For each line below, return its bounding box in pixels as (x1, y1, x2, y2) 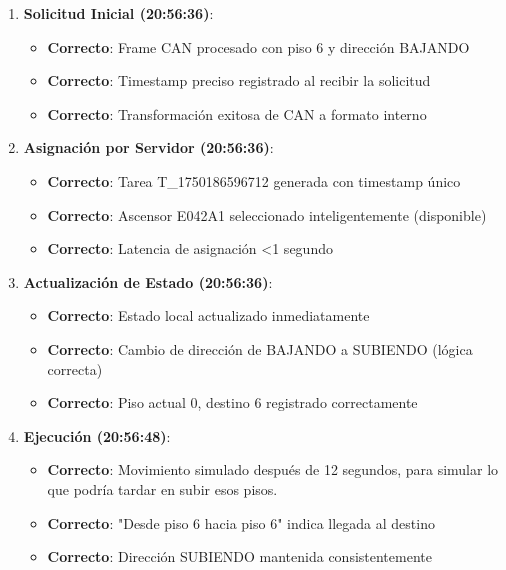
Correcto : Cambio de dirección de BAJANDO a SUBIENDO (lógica (47, 338, 473, 359)
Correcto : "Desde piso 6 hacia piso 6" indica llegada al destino (47, 512, 435, 533)
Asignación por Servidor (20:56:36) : (23, 137, 274, 158)
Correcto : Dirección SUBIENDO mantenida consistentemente (47, 546, 432, 567)
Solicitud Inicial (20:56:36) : (23, 3, 214, 23)
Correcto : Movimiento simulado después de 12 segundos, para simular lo (47, 459, 499, 480)
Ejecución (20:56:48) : (23, 425, 171, 446)
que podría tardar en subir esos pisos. (47, 478, 278, 499)
